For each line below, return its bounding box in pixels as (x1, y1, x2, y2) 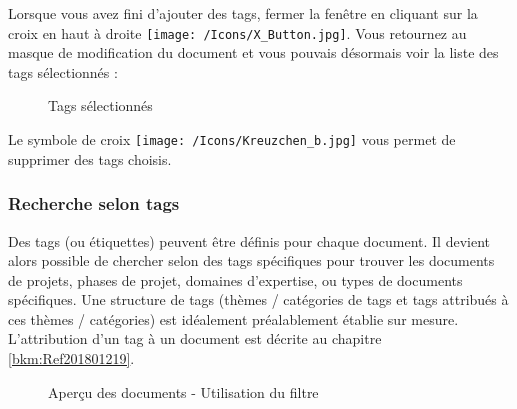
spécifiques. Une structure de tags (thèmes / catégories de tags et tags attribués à (8, 289, 509, 310)
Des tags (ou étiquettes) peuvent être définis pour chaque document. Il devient (8, 230, 491, 251)
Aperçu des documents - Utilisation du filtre (48, 381, 319, 402)
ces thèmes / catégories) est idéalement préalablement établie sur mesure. (8, 308, 459, 329)
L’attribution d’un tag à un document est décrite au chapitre (8, 328, 382, 349)
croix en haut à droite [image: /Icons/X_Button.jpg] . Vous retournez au (8, 22, 467, 43)
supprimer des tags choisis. (8, 148, 172, 169)
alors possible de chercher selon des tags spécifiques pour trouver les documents (8, 250, 495, 271)
